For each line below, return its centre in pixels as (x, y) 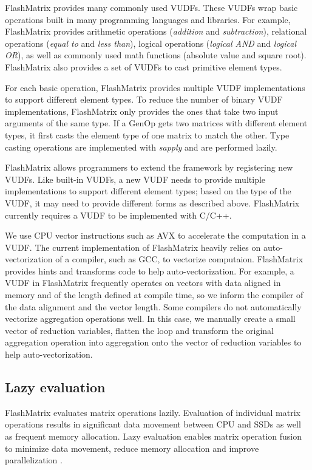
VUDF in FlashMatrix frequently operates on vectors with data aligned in (143, 283)
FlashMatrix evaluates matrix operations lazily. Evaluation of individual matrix (153, 412)
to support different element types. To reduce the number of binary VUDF (144, 99)
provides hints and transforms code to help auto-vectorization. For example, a (150, 271)
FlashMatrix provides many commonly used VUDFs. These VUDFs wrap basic (151, 7)
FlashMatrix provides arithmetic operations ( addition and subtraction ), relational (156, 31)
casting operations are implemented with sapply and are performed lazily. (141, 147)
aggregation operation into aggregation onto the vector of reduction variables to (153, 342)
